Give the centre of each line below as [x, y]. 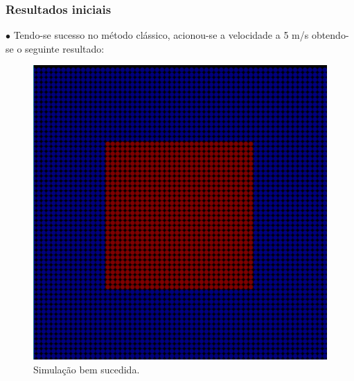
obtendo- [330, 35]
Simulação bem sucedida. [87, 369]
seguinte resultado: [65, 48]
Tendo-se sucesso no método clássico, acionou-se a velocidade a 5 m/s [161, 35]
